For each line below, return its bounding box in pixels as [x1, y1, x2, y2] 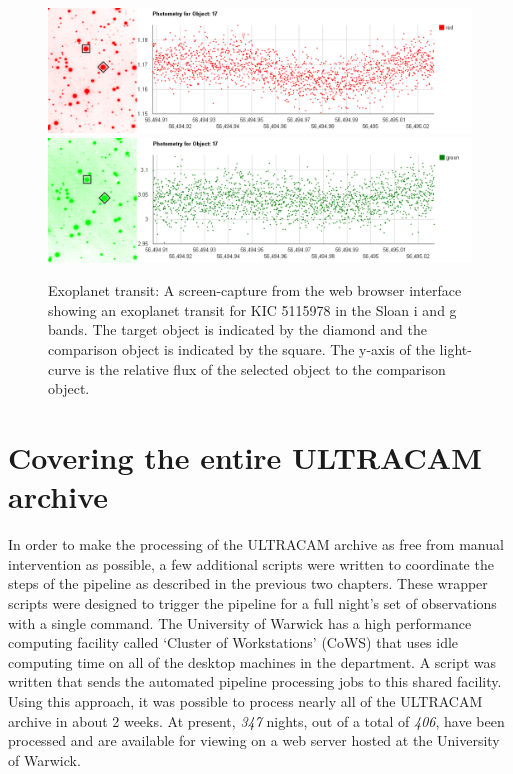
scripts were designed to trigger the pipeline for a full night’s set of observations [8, 592, 497, 613]
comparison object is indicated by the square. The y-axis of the [48, 339, 435, 360]
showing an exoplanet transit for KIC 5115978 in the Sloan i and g [48, 299, 457, 320]
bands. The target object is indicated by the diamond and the [48, 319, 427, 340]
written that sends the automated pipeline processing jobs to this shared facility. [8, 671, 502, 692]
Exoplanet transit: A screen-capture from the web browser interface [48, 280, 462, 301]
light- [439, 339, 472, 360]
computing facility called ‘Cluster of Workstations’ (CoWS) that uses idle [8, 632, 459, 653]
